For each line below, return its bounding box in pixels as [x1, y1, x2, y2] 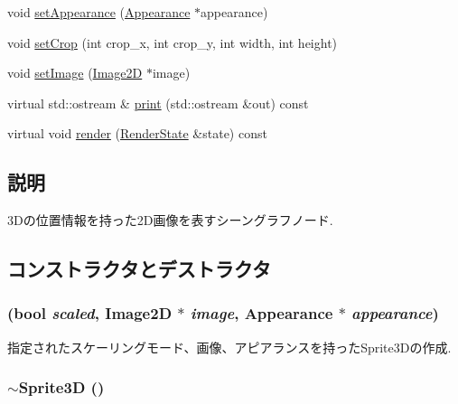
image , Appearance [190, 302, 333, 324]
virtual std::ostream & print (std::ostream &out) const [7, 93, 309, 112]
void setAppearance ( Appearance [7, 3, 191, 21]
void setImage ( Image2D [7, 63, 143, 82]
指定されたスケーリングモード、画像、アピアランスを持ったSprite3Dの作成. [7, 337, 452, 356]
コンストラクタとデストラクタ [7, 255, 271, 283]
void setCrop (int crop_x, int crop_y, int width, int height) [7, 33, 338, 52]
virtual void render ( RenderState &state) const [7, 124, 267, 143]
